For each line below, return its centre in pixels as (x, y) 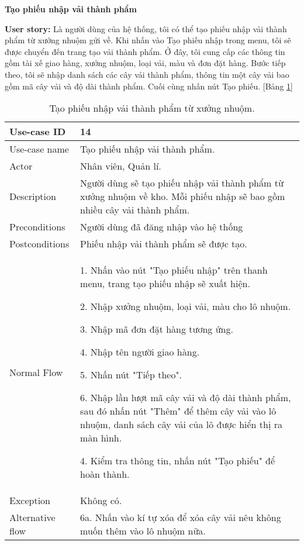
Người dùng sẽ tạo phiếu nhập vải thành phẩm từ (182, 183)
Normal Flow (36, 372)
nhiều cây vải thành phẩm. (135, 210)
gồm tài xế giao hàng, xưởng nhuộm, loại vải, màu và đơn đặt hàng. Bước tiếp (145, 63)
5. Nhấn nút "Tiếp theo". (131, 375)
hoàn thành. (105, 474)
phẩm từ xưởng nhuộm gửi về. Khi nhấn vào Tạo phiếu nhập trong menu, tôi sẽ (148, 40)
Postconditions (39, 244)
